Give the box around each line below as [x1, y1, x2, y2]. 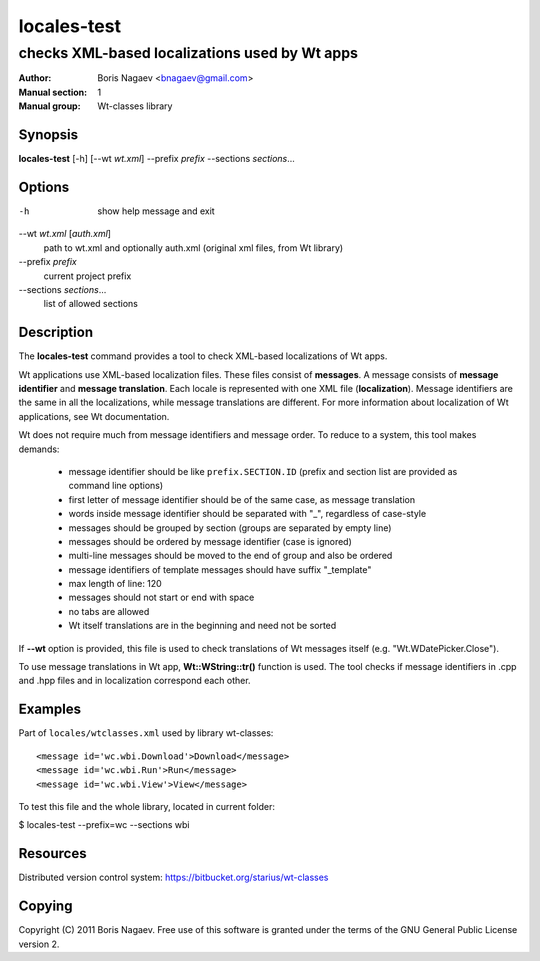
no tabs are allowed [68, 605, 150, 617]
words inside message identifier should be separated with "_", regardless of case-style [68, 508, 427, 520]
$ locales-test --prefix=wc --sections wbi [18, 819, 190, 831]
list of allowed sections [43, 298, 139, 310]
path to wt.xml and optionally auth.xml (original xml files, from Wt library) [43, 241, 344, 254]
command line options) [68, 480, 164, 492]
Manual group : [18, 100, 81, 112]
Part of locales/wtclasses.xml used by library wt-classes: [18, 727, 274, 739]
